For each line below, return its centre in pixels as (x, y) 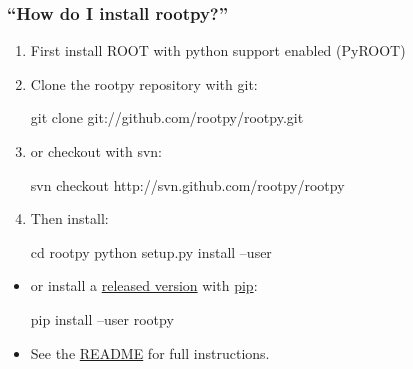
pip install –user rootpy (102, 318)
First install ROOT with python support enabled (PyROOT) (218, 50)
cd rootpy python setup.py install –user (151, 251)
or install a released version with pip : (144, 285)
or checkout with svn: (96, 151)
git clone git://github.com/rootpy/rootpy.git (167, 117)
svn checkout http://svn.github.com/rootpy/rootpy (187, 184)
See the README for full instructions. (150, 352)
